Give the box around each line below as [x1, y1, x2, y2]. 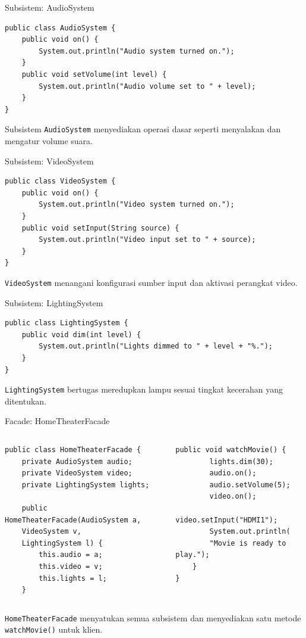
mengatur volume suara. [5, 135, 93, 147]
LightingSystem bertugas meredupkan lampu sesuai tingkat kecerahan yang [5, 383, 283, 396]
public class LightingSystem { [5, 319, 128, 328]
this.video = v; [39, 562, 103, 571]
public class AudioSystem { [5, 23, 116, 32]
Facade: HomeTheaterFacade [5, 415, 110, 427]
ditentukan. [5, 394, 47, 407]
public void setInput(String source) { [21, 223, 179, 232]
